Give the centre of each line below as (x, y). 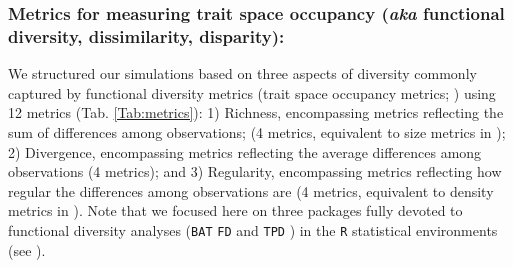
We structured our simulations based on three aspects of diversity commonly (242, 73)
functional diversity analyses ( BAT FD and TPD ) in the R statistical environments (253, 229)
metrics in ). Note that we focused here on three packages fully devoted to (235, 210)
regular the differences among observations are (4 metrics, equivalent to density (251, 190)
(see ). (27, 249)
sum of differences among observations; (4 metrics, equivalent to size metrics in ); (257, 131)
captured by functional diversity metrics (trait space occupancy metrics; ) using (252, 92)
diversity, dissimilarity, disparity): (146, 35)
